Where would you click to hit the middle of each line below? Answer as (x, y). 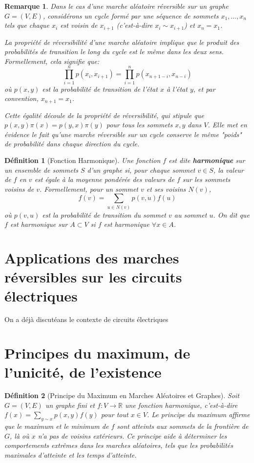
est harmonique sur (39, 224)
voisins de (19, 189)
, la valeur (229, 170)
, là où (20, 435)
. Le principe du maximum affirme (198, 414)
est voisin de (79, 25)
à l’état (177, 89)
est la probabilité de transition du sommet (104, 214)
